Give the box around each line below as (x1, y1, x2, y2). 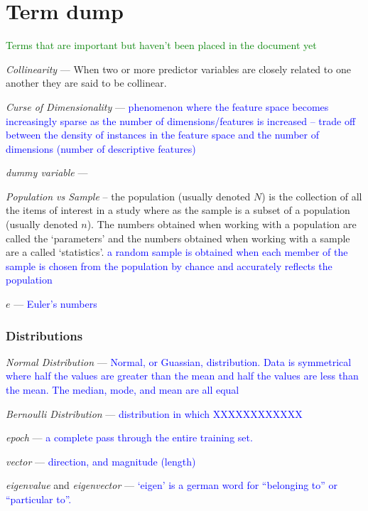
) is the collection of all (261, 188, 362, 203)
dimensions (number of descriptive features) (6, 141, 196, 156)
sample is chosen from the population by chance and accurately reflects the (6, 258, 332, 273)
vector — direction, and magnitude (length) (6, 453, 196, 468)
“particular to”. (6, 492, 72, 506)
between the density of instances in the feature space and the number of (6, 127, 319, 142)
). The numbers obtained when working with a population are (87, 217, 357, 232)
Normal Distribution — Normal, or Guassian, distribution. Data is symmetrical (6, 354, 352, 369)
